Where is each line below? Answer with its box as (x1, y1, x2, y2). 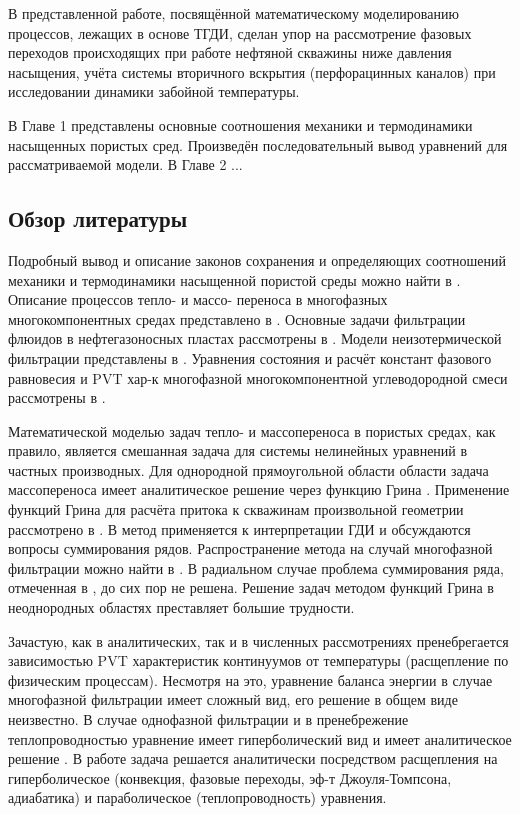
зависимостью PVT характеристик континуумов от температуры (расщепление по (8, 650, 509, 671)
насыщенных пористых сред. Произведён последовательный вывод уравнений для (8, 134, 508, 155)
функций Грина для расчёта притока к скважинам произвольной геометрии (8, 499, 464, 520)
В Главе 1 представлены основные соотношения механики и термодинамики (8, 114, 473, 135)
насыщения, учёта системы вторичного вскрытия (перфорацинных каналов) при (8, 61, 496, 82)
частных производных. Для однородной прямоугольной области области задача (8, 459, 489, 480)
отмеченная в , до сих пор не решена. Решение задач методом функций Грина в (8, 577, 494, 598)
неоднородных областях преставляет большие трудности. (8, 597, 355, 618)
